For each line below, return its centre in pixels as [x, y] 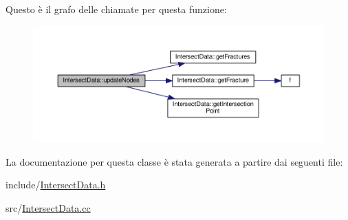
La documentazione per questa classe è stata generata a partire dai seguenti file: [174, 161]
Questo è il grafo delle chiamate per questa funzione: [116, 9]
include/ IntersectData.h [56, 185]
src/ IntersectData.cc [48, 207]
